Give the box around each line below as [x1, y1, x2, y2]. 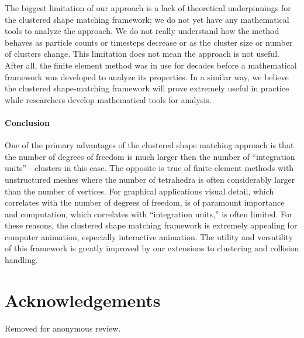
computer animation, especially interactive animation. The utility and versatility [5, 230, 293, 243]
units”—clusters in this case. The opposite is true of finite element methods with [5, 162, 294, 174]
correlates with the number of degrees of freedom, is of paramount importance [5, 196, 285, 209]
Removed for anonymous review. [5, 322, 121, 334]
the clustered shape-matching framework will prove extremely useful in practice [5, 82, 289, 94]
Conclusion [5, 116, 50, 128]
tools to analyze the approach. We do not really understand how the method [5, 25, 279, 37]
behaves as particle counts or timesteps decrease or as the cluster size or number [5, 36, 293, 48]
